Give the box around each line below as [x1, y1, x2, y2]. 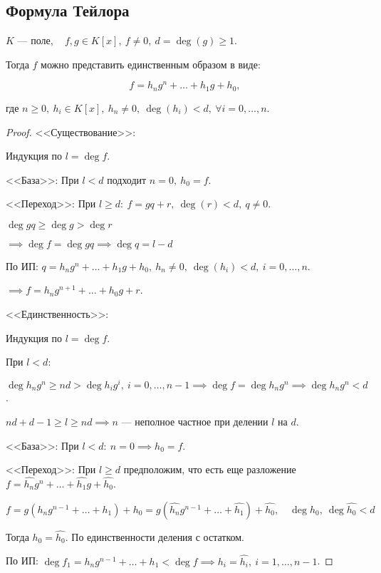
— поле [17, 33, 51, 48]
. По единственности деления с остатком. [65, 529, 244, 544]
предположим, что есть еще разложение [123, 462, 296, 477]
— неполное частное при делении [121, 413, 268, 428]
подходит [107, 172, 147, 187]
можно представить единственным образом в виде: [41, 56, 261, 71]
